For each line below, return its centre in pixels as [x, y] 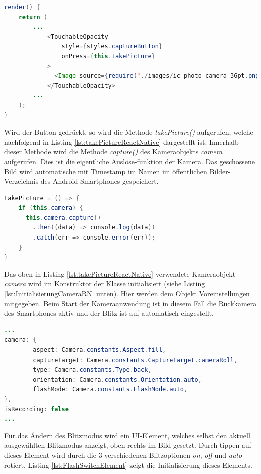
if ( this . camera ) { [51, 208]
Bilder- [220, 171]
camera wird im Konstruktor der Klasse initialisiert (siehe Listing [105, 283]
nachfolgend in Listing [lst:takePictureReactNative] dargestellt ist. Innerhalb [121, 141]
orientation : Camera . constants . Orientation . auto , [117, 379]
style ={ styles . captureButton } [112, 46]
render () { [22, 7]
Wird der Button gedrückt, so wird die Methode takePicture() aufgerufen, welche [129, 132]
